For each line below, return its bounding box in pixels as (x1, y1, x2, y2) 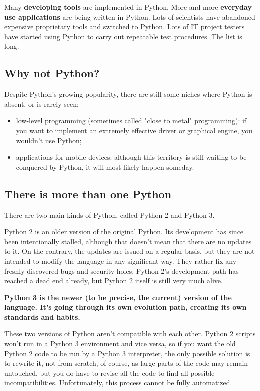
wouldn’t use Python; (16, 135, 82, 145)
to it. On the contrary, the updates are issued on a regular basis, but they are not (4, 246, 255, 256)
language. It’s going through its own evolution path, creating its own (4, 302, 247, 312)
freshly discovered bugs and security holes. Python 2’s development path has (4, 265, 239, 276)
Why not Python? (4, 65, 100, 81)
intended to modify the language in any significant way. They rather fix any (4, 255, 237, 266)
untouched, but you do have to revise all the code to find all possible (4, 367, 215, 378)
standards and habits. (4, 311, 80, 322)
